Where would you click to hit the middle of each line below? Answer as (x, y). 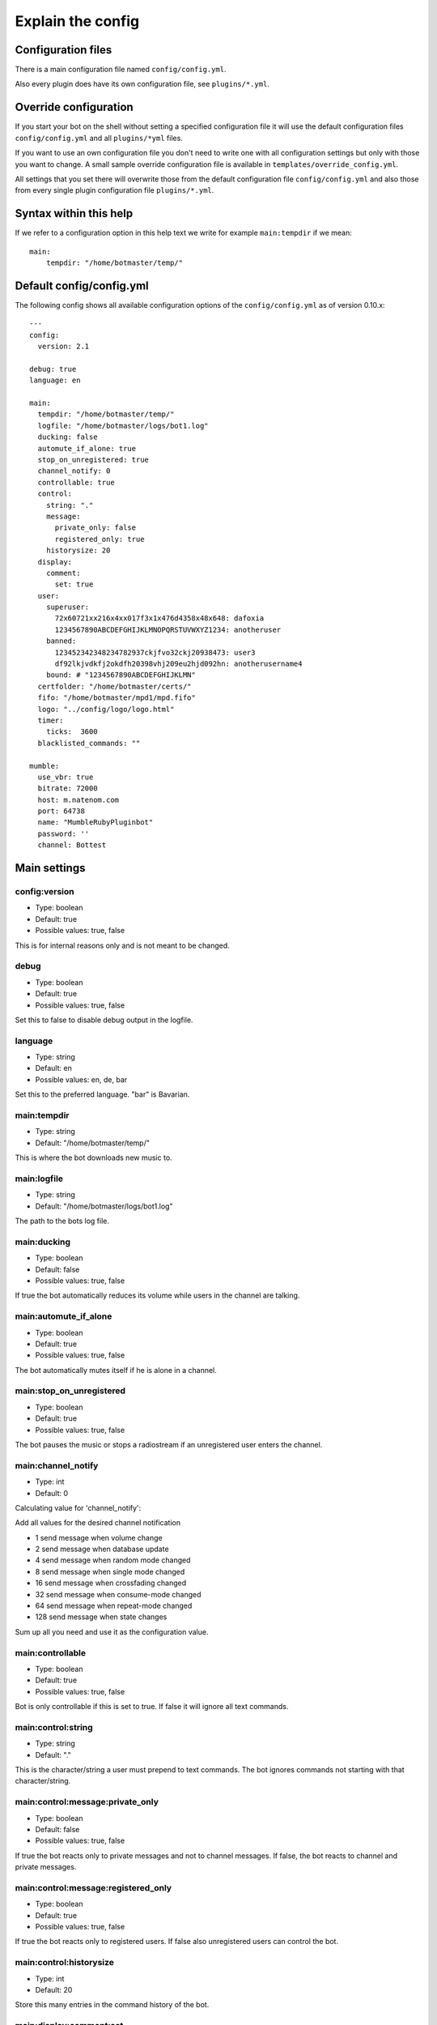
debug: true (53, 369)
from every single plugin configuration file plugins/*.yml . (115, 190)
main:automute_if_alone (64, 1316)
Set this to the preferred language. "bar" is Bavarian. (102, 1094)
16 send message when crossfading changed (111, 1583)
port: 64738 (61, 811)
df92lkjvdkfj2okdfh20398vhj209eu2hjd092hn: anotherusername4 (178, 664)
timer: (51, 720)
